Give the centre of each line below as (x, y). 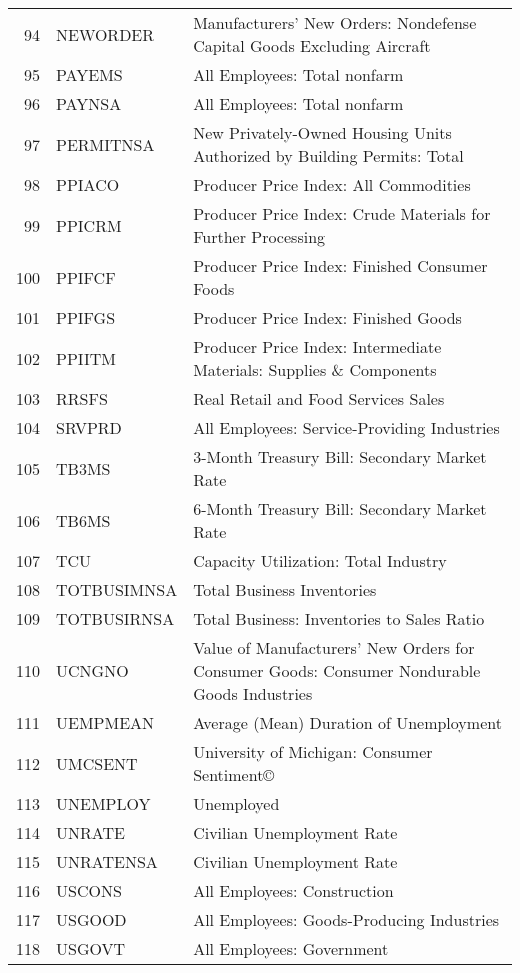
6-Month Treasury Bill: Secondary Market (340, 508)
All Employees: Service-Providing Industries (346, 427)
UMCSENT (97, 763)
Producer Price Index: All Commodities (332, 184)
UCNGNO (92, 670)
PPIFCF (86, 277)
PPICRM (89, 225)
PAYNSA (89, 103)
